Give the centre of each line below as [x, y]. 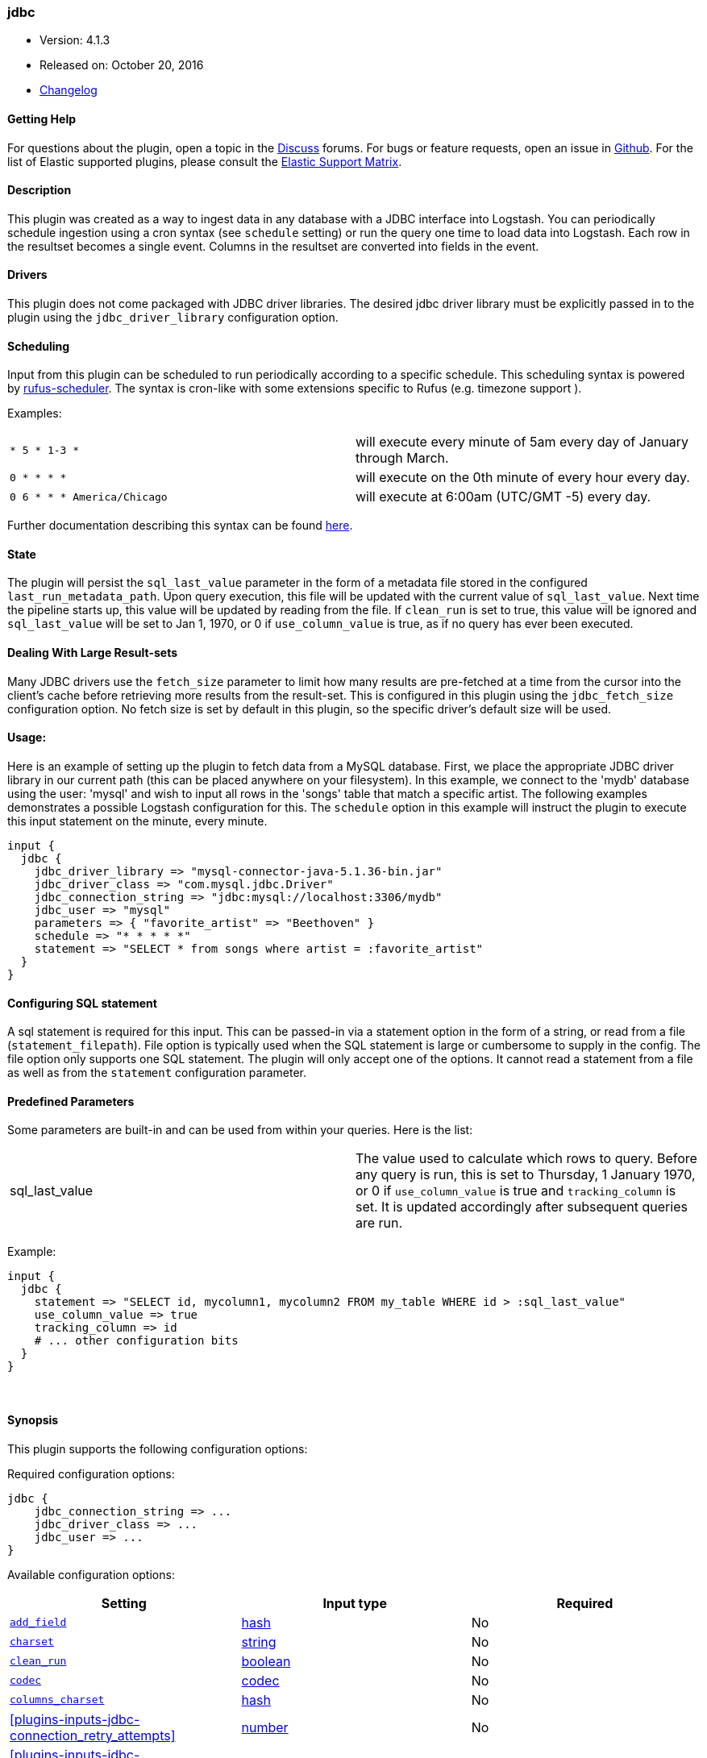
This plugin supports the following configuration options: [158, 1448]
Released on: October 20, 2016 [122, 65]
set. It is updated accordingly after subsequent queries [522, 1207]
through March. [402, 458]
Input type [355, 1603]
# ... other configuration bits [136, 1341]
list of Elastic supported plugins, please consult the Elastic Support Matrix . [205, 161]
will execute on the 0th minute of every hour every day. [523, 478]
